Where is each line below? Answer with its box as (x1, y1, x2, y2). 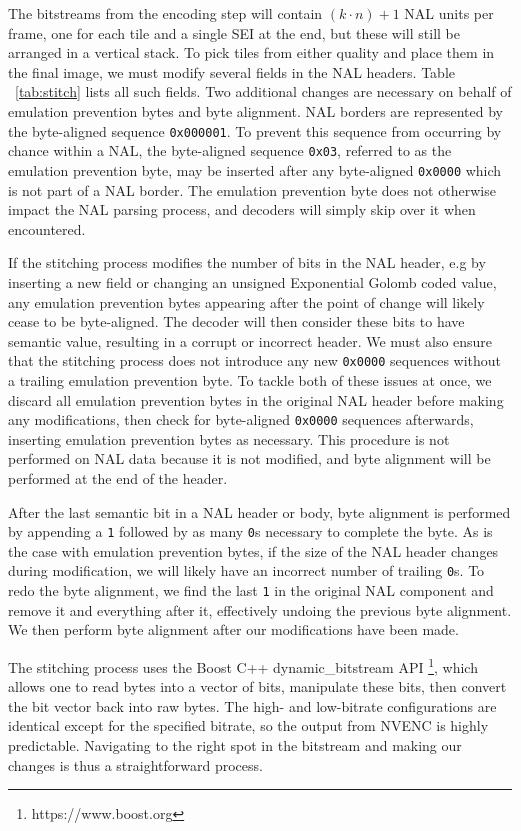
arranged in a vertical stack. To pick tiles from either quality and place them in (8, 42, 495, 63)
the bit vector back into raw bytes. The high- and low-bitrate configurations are (8, 695, 497, 716)
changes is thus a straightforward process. (8, 754, 263, 775)
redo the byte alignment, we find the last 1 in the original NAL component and (8, 580, 494, 601)
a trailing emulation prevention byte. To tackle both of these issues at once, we (8, 369, 492, 390)
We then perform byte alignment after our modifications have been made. (8, 619, 459, 640)
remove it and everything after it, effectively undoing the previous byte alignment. (8, 599, 512, 620)
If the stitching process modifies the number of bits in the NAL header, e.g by (8, 252, 486, 273)
